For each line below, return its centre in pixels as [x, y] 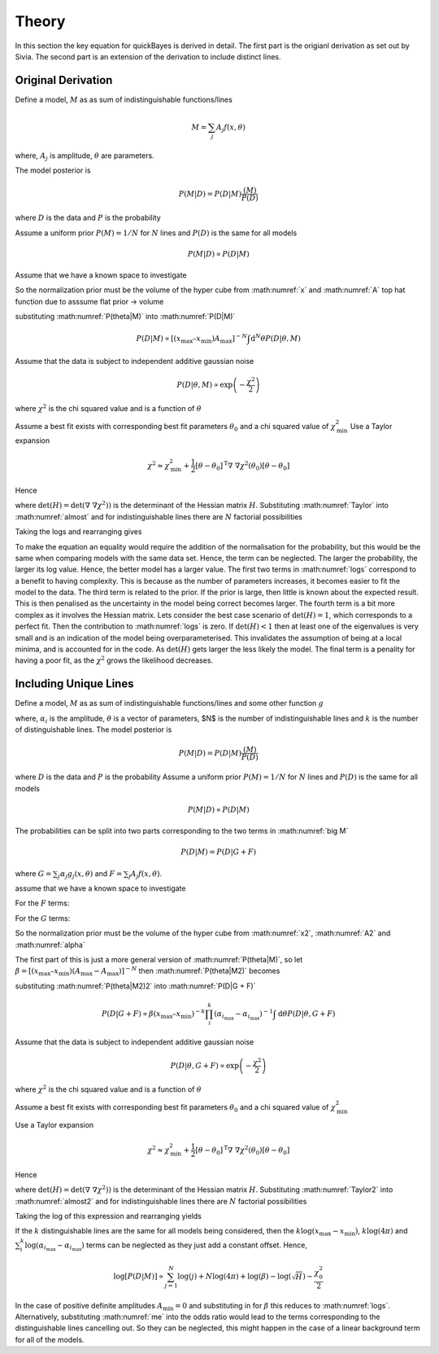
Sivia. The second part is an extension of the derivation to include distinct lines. [148, 56]
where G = [33, 873]
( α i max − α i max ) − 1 [244, 1014]
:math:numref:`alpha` [50, 944]
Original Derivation [64, 80]
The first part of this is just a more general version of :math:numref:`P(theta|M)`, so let [159, 960]
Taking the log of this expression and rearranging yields [109, 1216]
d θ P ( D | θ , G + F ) [306, 1013]
